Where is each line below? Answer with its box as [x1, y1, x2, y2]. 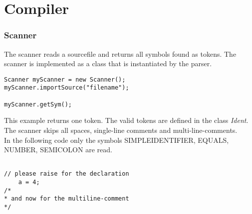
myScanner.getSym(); [4, 101, 72, 108]
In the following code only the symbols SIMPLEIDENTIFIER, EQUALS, [4, 134, 229, 145]
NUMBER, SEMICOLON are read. [4, 144, 112, 155]
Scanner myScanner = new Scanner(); [4, 76, 126, 83]
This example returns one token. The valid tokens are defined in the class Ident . [4, 115, 249, 125]
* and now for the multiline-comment [4, 195, 129, 203]
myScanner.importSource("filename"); [4, 84, 129, 92]
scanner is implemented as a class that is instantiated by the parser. [4, 58, 212, 69]
